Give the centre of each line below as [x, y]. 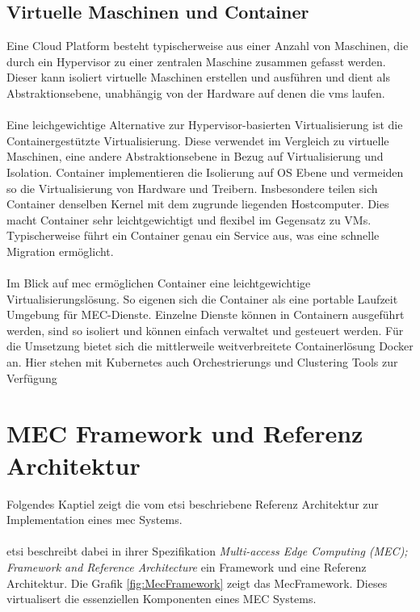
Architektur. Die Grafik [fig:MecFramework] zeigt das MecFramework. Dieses [197, 583]
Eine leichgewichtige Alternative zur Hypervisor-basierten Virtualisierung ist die [205, 125]
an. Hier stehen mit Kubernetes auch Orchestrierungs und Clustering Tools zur [202, 362]
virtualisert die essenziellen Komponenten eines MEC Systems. [162, 599]
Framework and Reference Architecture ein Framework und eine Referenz [187, 566]
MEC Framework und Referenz [185, 433]
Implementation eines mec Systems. [94, 520]
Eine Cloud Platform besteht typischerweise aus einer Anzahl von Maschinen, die [208, 46]
